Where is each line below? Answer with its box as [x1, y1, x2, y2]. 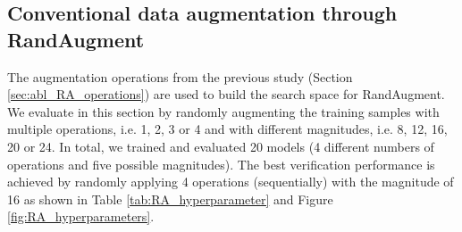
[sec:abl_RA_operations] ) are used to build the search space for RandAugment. [7, 85, 445, 104]
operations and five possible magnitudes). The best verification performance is [7, 154, 435, 173]
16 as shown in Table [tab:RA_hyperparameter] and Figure [7, 189, 333, 208]
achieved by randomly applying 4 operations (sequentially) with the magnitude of [7, 172, 454, 191]
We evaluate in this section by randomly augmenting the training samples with [7, 102, 440, 120]
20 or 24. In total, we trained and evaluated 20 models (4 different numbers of [7, 137, 434, 155]
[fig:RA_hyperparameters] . [7, 207, 155, 226]
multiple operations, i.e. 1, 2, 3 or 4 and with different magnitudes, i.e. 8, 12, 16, [7, 120, 448, 138]
